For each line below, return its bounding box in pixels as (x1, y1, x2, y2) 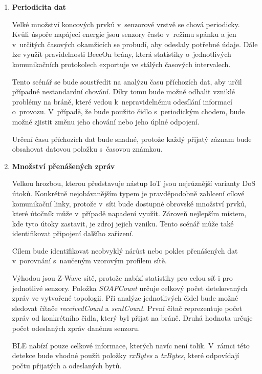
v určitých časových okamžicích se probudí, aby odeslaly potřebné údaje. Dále (12, 38, 258, 49)
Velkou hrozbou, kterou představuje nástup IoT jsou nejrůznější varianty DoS (12, 178, 255, 189)
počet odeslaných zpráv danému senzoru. (12, 323, 140, 334)
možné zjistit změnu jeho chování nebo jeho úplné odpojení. (12, 116, 200, 127)
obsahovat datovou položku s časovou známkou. (12, 143, 163, 154)
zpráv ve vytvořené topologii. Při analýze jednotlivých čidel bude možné (12, 293, 238, 303)
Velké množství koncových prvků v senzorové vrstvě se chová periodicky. (12, 18, 240, 29)
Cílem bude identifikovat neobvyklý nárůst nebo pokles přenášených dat (12, 245, 238, 256)
